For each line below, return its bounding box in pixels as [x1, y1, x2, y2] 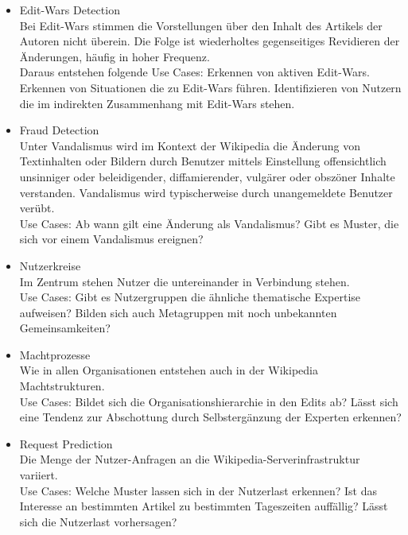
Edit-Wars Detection [19, 2, 120, 17]
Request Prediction [19, 435, 113, 452]
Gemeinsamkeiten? [19, 320, 111, 336]
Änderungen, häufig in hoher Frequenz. [19, 48, 210, 64]
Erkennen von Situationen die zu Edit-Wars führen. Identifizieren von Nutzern [19, 79, 402, 95]
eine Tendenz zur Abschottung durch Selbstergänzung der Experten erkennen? [19, 409, 402, 425]
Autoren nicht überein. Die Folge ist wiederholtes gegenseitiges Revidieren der [19, 33, 400, 49]
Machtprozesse [19, 346, 91, 362]
